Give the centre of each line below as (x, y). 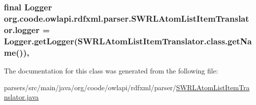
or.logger (22, 29)
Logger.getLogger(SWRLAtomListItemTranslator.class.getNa (128, 41)
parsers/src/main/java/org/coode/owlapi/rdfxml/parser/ (90, 87)
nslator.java (21, 97)
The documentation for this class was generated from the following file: (111, 70)
